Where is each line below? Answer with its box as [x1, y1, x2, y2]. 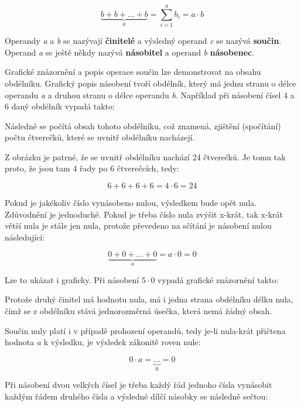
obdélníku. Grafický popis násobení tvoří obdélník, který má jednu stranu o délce [5, 77, 296, 89]
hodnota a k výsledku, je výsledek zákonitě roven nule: [5, 336, 201, 348]
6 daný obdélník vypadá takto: [5, 100, 115, 112]
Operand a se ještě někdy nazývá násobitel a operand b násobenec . [5, 46, 255, 58]
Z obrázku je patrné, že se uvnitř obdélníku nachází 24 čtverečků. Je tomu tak [5, 150, 286, 163]
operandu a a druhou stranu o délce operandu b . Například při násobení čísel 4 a [5, 88, 295, 101]
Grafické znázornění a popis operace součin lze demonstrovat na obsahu [5, 66, 261, 78]
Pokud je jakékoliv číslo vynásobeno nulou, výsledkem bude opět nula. [5, 197, 257, 209]
